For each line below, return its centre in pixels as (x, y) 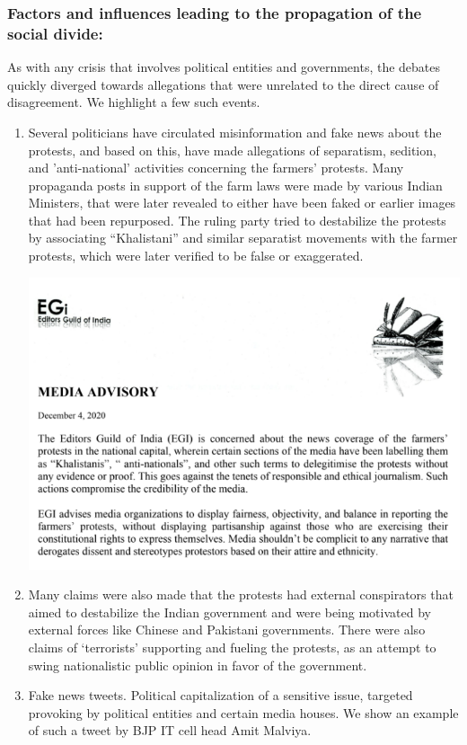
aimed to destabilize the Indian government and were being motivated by (229, 612)
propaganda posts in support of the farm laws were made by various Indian (235, 185)
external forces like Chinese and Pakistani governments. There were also (227, 630)
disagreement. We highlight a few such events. (134, 102)
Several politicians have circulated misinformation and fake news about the (235, 132)
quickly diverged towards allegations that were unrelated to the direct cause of (223, 84)
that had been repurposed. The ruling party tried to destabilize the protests (237, 220)
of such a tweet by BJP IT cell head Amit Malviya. (170, 730)
